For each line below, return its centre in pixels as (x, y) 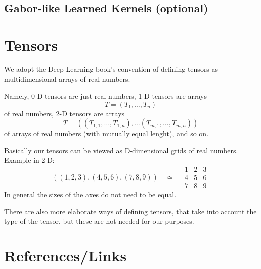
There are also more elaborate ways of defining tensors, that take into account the (130, 211)
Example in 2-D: (29, 160)
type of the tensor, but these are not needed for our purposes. (99, 221)
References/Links (65, 256)
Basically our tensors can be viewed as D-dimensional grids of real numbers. (121, 150)
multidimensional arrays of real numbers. (67, 79)
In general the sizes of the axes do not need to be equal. (90, 194)
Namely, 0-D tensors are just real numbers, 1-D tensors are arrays (105, 96)
